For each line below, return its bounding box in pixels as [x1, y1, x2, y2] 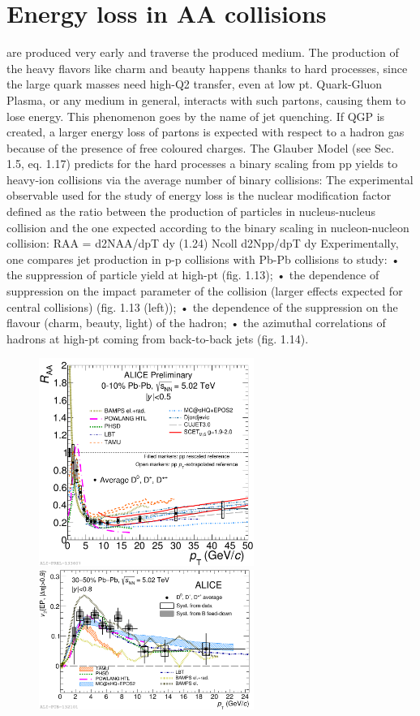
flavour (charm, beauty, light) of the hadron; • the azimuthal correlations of [6, 314, 386, 331]
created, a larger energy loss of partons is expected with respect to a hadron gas [6, 123, 405, 140]
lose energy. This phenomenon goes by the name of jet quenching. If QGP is [6, 107, 385, 124]
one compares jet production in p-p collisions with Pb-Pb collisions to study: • [6, 250, 401, 267]
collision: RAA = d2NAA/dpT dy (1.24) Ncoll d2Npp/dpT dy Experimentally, [6, 235, 399, 252]
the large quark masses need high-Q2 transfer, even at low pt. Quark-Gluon [6, 75, 382, 93]
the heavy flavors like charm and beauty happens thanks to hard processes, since [6, 59, 408, 76]
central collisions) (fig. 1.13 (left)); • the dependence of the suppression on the [6, 298, 398, 315]
